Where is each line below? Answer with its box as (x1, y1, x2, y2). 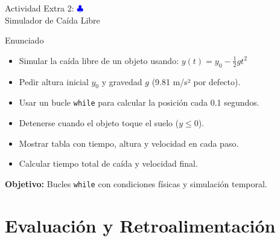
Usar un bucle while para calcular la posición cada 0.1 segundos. (19, 96, 259, 109)
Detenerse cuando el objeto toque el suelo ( (19, 117, 179, 129)
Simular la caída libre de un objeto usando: (19, 54, 179, 66)
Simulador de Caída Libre (5, 13, 100, 26)
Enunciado (5, 34, 44, 47)
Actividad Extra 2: (5, 2, 74, 14)
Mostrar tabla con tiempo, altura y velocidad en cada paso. (19, 137, 239, 149)
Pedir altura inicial (19, 75, 89, 88)
